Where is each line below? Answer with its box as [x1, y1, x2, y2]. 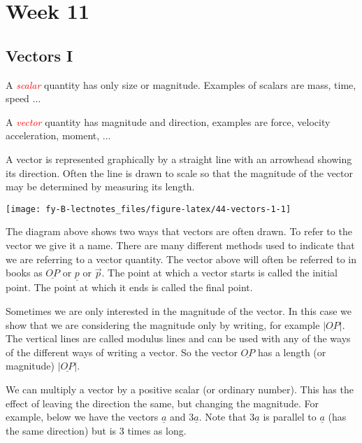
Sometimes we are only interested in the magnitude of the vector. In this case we [6, 303, 352, 318]
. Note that [198, 409, 247, 424]
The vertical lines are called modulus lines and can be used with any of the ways [6, 331, 351, 346]
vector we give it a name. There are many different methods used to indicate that [6, 237, 355, 252]
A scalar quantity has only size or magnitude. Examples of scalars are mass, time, [6, 77, 356, 92]
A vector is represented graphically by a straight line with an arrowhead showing [6, 151, 352, 166]
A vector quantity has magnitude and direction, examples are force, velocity [6, 114, 331, 129]
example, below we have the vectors [6, 409, 159, 424]
